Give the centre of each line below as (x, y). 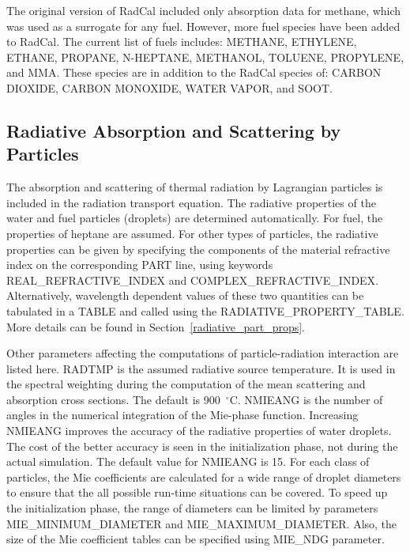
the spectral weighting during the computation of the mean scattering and (186, 384)
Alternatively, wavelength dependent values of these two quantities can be (185, 295)
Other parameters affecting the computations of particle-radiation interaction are (203, 353)
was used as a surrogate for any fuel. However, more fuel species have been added (203, 26)
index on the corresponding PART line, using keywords (140, 265)
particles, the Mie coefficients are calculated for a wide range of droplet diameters (204, 476)
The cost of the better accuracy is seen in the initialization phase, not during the (202, 446)
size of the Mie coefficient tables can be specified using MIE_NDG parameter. (196, 539)
